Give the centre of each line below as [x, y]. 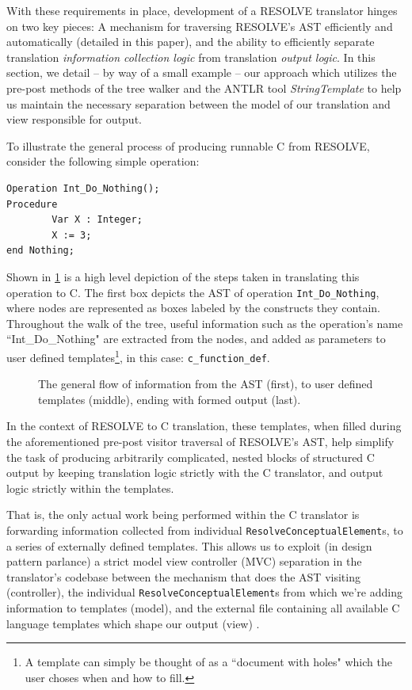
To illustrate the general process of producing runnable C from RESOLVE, [188, 145]
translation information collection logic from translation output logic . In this [191, 57]
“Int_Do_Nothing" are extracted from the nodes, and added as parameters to [196, 339]
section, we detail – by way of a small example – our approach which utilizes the [202, 72]
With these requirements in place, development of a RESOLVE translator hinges [202, 10]
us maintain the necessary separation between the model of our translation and [198, 103]
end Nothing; [40, 251]
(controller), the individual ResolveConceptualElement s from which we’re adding [204, 592]
